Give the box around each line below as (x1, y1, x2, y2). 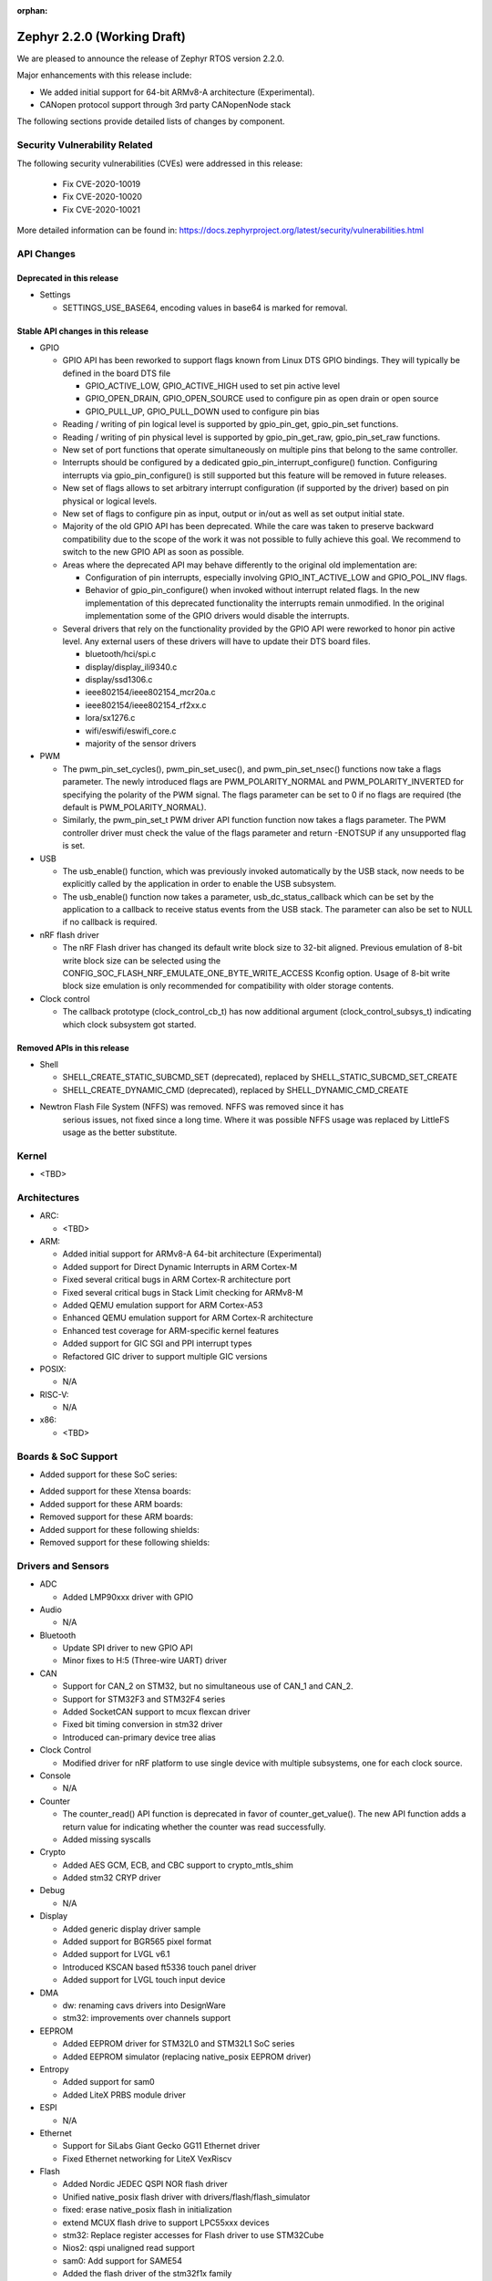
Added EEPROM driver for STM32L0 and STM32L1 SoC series (62, 2038, 295, 2049)
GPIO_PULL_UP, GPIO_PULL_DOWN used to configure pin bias (85, 406, 320, 417)
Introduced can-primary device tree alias (62, 1732, 216, 1743)
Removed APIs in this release (16, 1042, 129, 1053)
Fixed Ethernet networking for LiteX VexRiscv (62, 2153, 232, 2164)
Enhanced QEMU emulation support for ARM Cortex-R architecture (62, 1312, 313, 1323)
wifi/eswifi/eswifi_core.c (85, 725, 177, 736)
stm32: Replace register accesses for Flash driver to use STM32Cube (62, 2230, 324, 2241)
